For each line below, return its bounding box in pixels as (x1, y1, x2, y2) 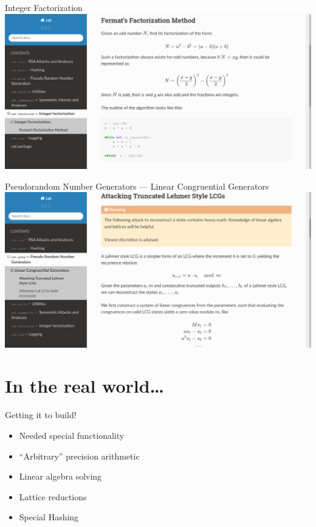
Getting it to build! (5, 408, 77, 421)
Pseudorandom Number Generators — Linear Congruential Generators (5, 179, 269, 192)
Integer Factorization (5, 1, 83, 13)
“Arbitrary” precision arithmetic (19, 449, 140, 462)
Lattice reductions (19, 490, 87, 503)
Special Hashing (19, 511, 79, 523)
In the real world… (5, 373, 165, 398)
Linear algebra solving (19, 470, 102, 483)
